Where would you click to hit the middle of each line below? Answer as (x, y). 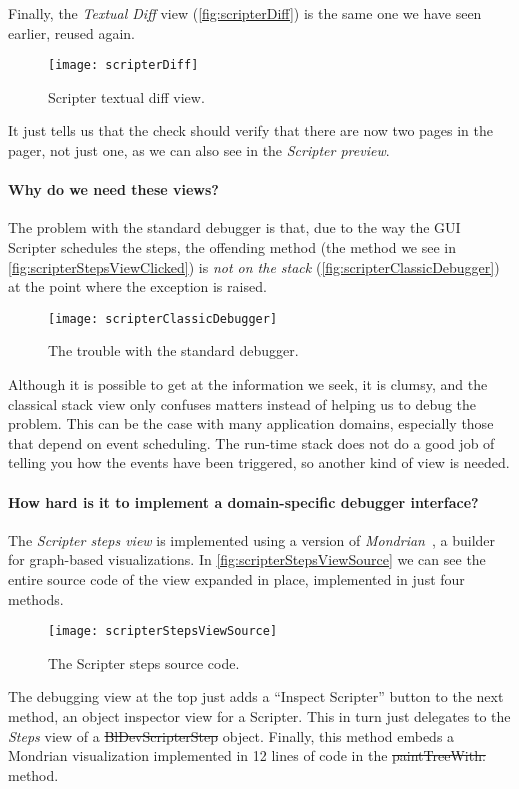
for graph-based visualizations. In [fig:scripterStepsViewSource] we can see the (247, 559)
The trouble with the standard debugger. (173, 350)
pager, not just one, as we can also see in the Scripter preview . (199, 150)
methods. (36, 598)
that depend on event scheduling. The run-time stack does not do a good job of (251, 442)
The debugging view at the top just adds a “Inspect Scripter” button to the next (256, 696)
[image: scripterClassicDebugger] (163, 318)
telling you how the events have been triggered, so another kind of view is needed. (259, 462)
